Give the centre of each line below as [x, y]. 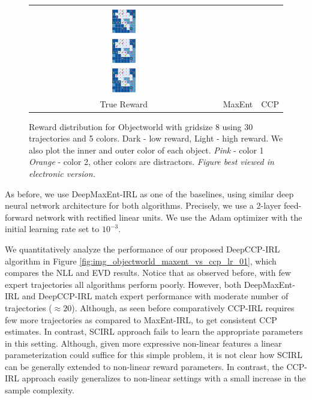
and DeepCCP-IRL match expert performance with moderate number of [155, 296]
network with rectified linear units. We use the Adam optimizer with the [169, 217]
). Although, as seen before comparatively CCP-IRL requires [183, 307]
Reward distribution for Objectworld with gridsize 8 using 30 [141, 126]
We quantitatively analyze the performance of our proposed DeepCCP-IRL [142, 249]
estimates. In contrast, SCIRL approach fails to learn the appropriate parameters [154, 331]
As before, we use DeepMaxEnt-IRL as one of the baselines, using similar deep [149, 193]
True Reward [124, 103]
